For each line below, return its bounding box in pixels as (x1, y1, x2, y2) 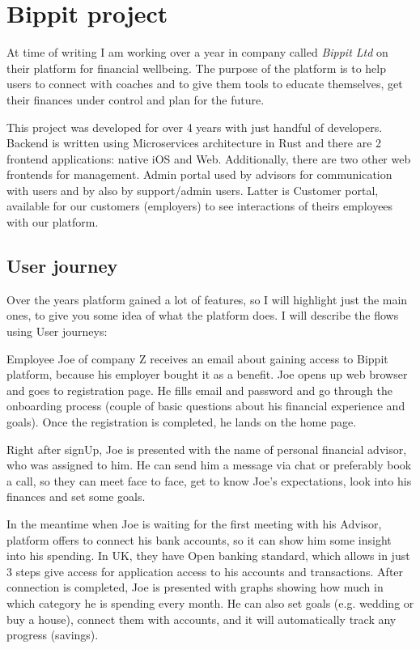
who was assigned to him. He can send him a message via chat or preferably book (6, 456, 412, 473)
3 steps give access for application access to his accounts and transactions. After (6, 562, 404, 579)
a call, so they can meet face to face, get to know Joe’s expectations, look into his (6, 472, 412, 489)
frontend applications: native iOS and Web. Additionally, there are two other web (6, 150, 411, 167)
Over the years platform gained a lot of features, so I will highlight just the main (6, 291, 408, 308)
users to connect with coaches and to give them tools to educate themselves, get (6, 75, 403, 92)
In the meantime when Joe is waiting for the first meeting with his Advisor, (6, 515, 382, 532)
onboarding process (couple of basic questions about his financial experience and (6, 397, 405, 414)
